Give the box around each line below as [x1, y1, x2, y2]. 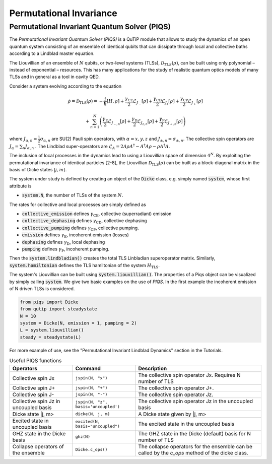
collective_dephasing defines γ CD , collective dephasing [22, 218, 147, 225]
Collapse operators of [12, 443, 64, 450]
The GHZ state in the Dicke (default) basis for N [138, 430, 251, 437]
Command [75, 365, 101, 372]
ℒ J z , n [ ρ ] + [137, 118, 159, 126]
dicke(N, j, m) [75, 411, 110, 417]
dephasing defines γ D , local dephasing [22, 239, 105, 246]
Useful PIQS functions [9, 357, 62, 364]
